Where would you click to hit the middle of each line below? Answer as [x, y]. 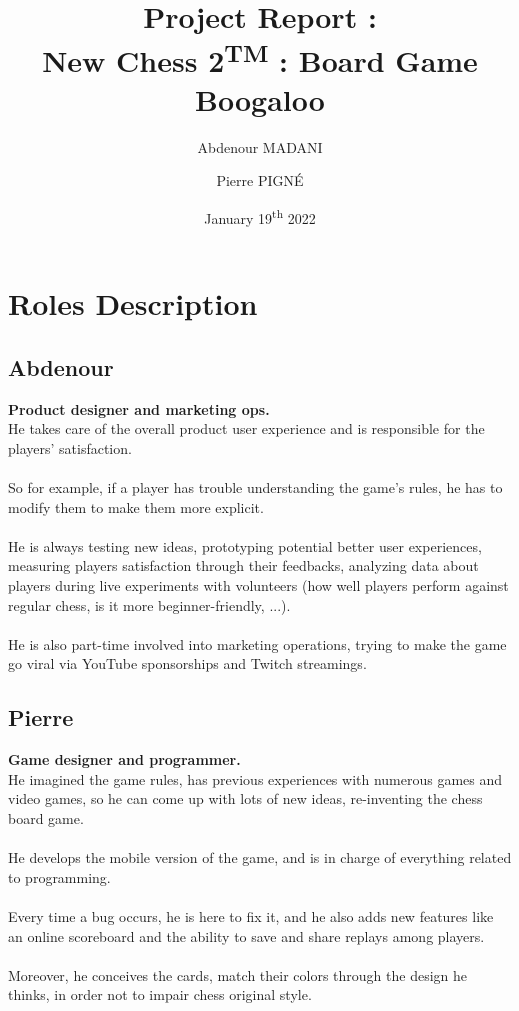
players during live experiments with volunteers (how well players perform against [258, 585]
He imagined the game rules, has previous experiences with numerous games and [255, 778]
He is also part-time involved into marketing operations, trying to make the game [257, 643]
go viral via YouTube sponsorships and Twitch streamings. [187, 663]
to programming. [59, 876]
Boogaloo [260, 98]
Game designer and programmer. [124, 759]
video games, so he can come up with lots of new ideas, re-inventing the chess [245, 798]
